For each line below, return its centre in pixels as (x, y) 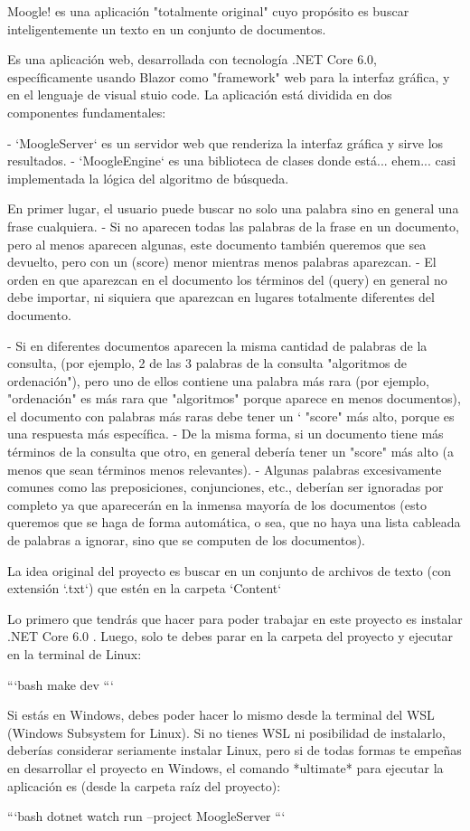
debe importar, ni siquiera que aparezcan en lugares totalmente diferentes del (221, 297)
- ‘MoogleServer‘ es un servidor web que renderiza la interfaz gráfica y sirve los (226, 142)
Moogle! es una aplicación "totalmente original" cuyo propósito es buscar (208, 11)
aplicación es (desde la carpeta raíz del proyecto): (144, 785)
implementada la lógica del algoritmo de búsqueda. (148, 178)
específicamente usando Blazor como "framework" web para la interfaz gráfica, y (229, 76)
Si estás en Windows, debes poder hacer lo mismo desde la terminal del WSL (221, 715)
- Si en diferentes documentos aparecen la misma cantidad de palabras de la (217, 345)
